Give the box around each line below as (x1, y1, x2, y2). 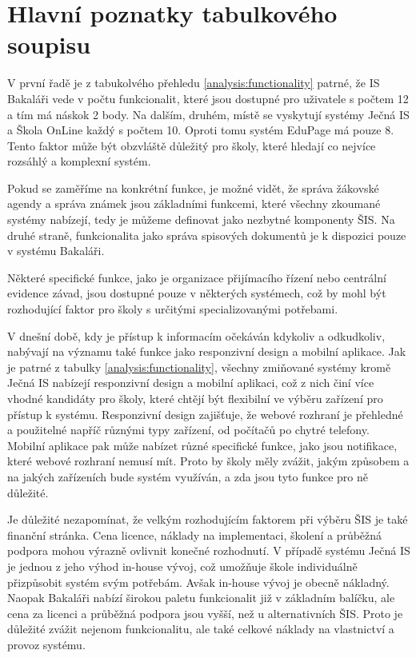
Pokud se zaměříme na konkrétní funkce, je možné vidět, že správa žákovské (7, 179, 379, 196)
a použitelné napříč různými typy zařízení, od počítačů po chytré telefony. (7, 421, 370, 438)
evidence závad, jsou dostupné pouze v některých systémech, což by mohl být (7, 285, 386, 301)
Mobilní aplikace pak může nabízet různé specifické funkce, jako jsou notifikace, (7, 437, 398, 453)
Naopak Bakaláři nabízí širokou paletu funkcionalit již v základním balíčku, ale (7, 589, 395, 606)
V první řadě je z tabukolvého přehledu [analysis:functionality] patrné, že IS (7, 74, 380, 91)
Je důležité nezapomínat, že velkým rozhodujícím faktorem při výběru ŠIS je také (7, 511, 408, 528)
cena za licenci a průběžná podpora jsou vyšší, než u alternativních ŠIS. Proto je (7, 604, 403, 621)
